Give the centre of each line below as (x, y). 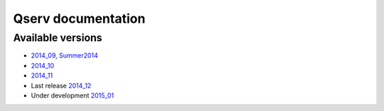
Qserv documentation (79, 18)
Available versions (58, 38)
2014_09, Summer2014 (65, 55)
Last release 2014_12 (61, 85)
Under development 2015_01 (73, 95)
